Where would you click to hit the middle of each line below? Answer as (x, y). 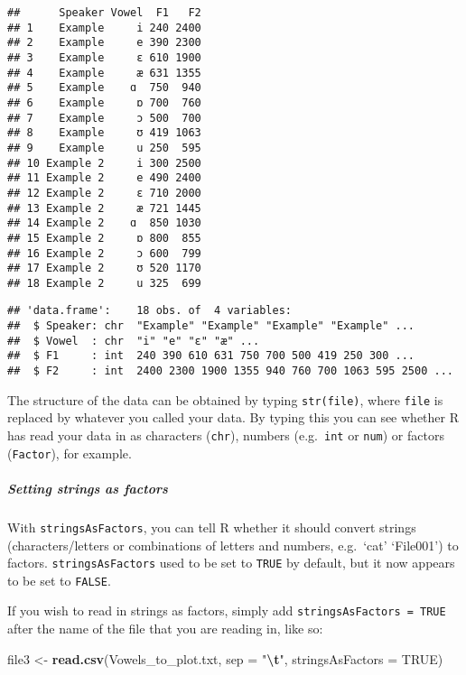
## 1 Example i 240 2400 (104, 28)
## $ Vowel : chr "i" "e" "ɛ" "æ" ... (134, 341)
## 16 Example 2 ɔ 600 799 (104, 253)
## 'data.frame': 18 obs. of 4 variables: (149, 311)
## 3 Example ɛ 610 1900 (104, 57)
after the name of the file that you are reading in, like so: (165, 629)
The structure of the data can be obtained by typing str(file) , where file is (225, 399)
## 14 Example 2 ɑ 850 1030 (104, 223)
